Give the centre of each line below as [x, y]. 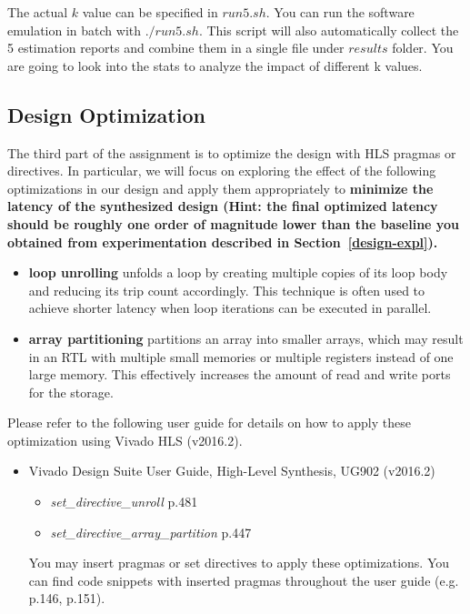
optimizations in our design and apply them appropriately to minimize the [220, 188]
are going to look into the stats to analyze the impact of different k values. [215, 65]
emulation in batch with [75, 30]
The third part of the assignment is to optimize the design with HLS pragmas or [232, 152]
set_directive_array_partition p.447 [151, 532]
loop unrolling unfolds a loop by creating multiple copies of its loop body [238, 272]
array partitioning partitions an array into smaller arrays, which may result [246, 338]
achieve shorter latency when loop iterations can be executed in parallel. [230, 308]
